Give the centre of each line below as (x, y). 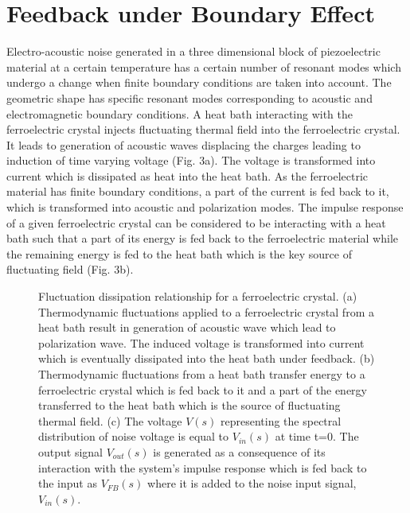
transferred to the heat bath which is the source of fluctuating (189, 405)
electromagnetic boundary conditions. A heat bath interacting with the (180, 113)
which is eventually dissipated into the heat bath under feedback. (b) (207, 358)
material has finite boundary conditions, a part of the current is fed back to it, (198, 191)
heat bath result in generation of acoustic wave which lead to (187, 327)
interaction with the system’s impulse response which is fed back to (203, 467)
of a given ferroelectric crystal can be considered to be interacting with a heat (196, 222)
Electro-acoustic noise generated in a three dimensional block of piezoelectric (193, 51)
